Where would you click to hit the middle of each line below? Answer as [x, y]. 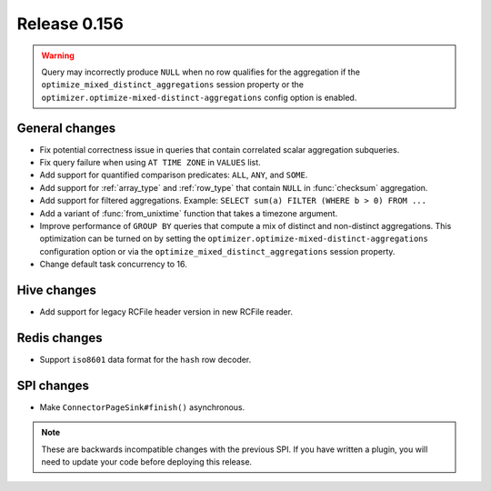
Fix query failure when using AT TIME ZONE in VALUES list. [150, 163]
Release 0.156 [70, 24]
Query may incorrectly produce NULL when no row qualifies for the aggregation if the [201, 72]
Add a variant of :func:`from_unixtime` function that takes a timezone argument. [189, 213]
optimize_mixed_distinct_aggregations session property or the [173, 85]
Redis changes [60, 338]
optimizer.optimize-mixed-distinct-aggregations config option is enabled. [199, 97]
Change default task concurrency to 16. [113, 265]
